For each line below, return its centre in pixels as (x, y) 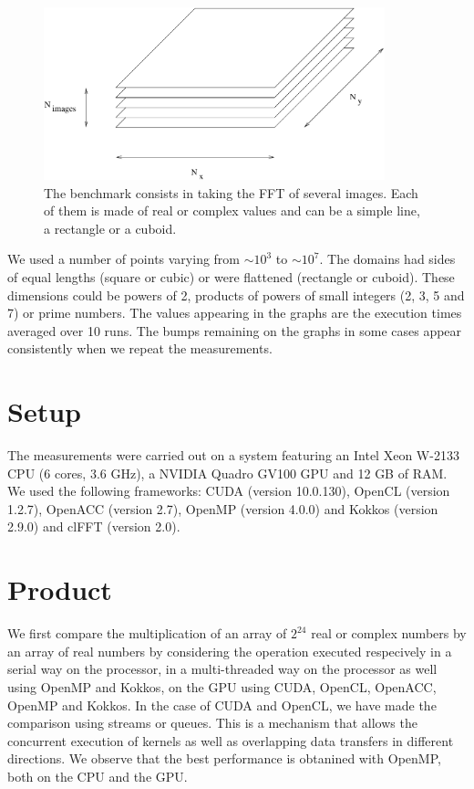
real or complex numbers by (389, 633)
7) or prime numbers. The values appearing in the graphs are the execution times (235, 313)
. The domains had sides (387, 259)
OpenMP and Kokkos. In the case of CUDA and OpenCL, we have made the (222, 705)
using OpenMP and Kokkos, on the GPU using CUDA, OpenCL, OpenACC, (222, 686)
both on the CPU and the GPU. (98, 776)
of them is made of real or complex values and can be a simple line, (232, 210)
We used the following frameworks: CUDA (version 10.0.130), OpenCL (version (229, 491)
